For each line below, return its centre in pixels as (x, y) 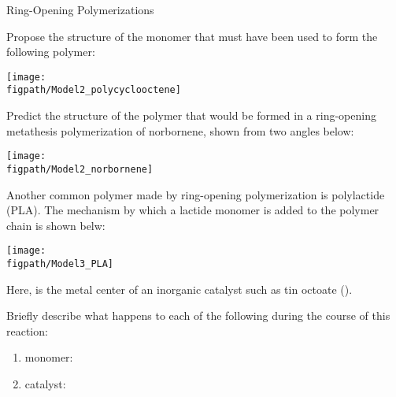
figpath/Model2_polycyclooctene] (94, 90)
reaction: (27, 330)
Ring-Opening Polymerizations (80, 9)
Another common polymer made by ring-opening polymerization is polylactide (196, 194)
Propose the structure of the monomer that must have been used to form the (192, 36)
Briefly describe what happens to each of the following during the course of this (198, 315)
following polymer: (51, 52)
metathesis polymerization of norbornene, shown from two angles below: (180, 130)
